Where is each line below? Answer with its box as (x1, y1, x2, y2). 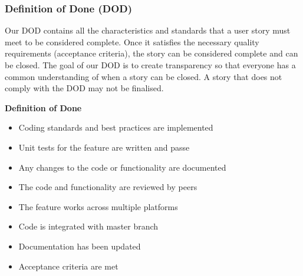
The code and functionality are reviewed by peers (18, 181, 197, 193)
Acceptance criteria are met (18, 260, 118, 272)
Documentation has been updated (18, 240, 141, 252)
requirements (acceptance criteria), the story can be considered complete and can (5, 47, 298, 59)
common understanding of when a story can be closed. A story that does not (5, 70, 282, 82)
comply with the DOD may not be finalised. (5, 82, 164, 94)
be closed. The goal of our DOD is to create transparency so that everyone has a (5, 59, 296, 71)
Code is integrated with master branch (18, 220, 159, 232)
